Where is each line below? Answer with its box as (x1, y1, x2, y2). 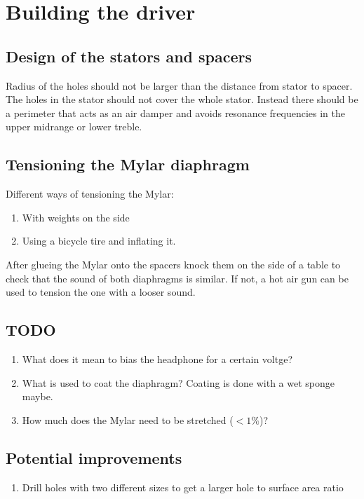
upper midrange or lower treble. (6, 119, 142, 134)
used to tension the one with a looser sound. (6, 285, 196, 299)
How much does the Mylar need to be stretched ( (22, 412, 234, 427)
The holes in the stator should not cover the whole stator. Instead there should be (6, 92, 358, 107)
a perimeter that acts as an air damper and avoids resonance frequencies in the (6, 105, 345, 120)
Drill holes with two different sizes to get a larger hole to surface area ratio (22, 479, 344, 494)
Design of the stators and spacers (6, 45, 252, 67)
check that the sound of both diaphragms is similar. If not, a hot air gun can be (6, 271, 349, 285)
